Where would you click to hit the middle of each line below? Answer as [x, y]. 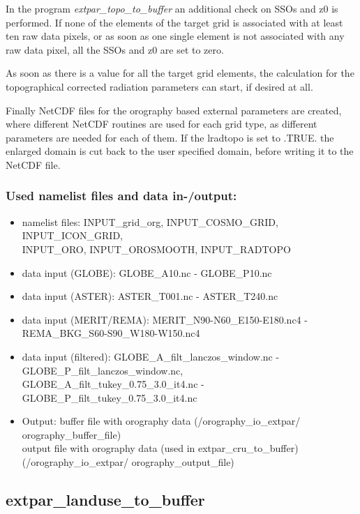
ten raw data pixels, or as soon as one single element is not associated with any [175, 36]
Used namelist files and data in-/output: [121, 196]
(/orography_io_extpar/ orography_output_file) [128, 462]
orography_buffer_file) [72, 434]
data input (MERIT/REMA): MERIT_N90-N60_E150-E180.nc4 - [165, 319]
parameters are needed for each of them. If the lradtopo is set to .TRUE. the [170, 137]
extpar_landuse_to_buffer [105, 500]
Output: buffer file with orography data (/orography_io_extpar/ [161, 421]
